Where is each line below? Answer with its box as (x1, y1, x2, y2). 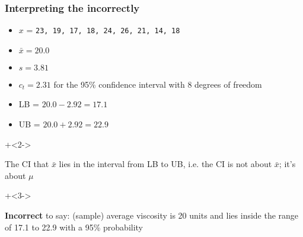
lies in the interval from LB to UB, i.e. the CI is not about (59, 158, 272, 170)
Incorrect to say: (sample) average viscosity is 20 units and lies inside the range (5, 209, 299, 222)
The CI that (5, 158, 49, 170)
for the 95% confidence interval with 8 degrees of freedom (53, 78, 262, 90)
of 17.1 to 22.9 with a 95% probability (5, 220, 143, 233)
